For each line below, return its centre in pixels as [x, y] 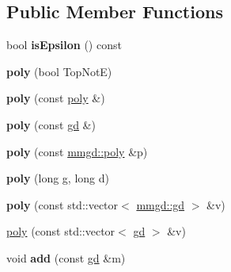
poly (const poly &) [56, 98]
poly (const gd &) [51, 124]
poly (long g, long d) [58, 178]
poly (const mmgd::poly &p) [77, 151]
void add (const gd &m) [66, 257]
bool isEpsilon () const [64, 45]
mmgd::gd [161, 204]
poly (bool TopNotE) [59, 71]
